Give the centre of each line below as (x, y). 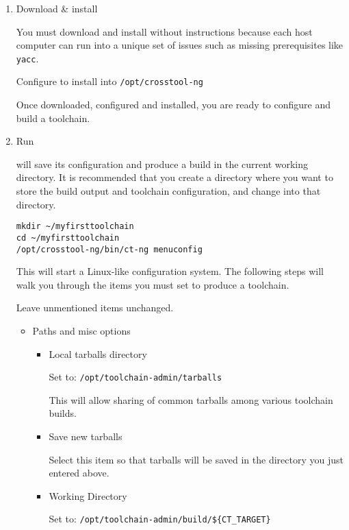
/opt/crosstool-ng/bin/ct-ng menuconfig (109, 249)
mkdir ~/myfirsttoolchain (75, 227)
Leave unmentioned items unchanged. (95, 308)
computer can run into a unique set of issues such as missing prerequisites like (180, 45)
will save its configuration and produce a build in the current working (162, 164)
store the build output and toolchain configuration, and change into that (168, 191)
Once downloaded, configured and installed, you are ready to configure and (173, 105)
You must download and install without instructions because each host (164, 31)
